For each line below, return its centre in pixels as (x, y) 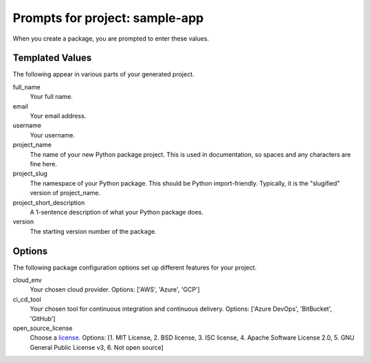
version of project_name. (65, 193)
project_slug (30, 174)
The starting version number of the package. (93, 231)
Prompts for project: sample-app (108, 18)
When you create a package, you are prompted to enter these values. (111, 38)
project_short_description (49, 202)
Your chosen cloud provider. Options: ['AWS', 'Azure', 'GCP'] (115, 289)
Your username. (53, 135)
